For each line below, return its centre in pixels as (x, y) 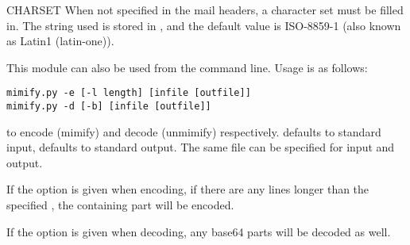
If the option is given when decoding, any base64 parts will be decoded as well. (199, 231)
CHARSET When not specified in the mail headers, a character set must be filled (205, 10)
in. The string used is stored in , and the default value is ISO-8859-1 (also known (204, 25)
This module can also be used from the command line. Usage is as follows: (187, 67)
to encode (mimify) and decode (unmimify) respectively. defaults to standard (194, 131)
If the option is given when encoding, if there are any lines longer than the (188, 189)
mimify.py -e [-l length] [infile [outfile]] (129, 93)
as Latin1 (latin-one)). (60, 41)
